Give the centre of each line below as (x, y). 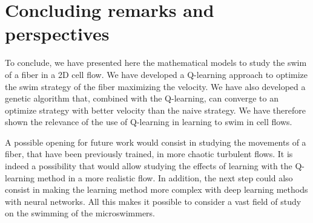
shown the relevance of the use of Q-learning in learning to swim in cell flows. (149, 122)
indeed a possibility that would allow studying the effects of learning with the (149, 166)
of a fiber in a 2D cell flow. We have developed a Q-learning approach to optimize (156, 74)
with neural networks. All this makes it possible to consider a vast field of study (153, 201)
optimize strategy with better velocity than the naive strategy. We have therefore (155, 110)
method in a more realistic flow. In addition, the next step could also (165, 177)
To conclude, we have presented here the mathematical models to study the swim (156, 63)
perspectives (57, 34)
